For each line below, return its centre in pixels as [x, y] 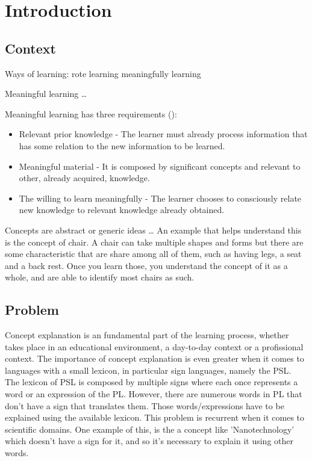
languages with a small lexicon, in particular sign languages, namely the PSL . [148, 370]
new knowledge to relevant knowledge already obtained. [122, 210]
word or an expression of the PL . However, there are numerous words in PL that [154, 394]
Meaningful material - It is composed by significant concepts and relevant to [160, 166]
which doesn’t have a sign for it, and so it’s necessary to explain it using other [149, 441]
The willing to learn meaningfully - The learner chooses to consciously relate [160, 198]
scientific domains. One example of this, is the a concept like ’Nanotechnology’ [150, 429]
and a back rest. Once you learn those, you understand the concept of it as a [146, 265]
